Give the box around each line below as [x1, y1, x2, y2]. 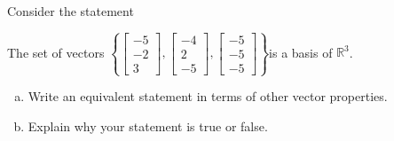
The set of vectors [7, 43, 105, 61]
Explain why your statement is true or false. [28, 116, 268, 135]
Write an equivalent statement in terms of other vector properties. [28, 87, 388, 106]
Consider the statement [7, 2, 134, 20]
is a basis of [269, 43, 333, 61]
